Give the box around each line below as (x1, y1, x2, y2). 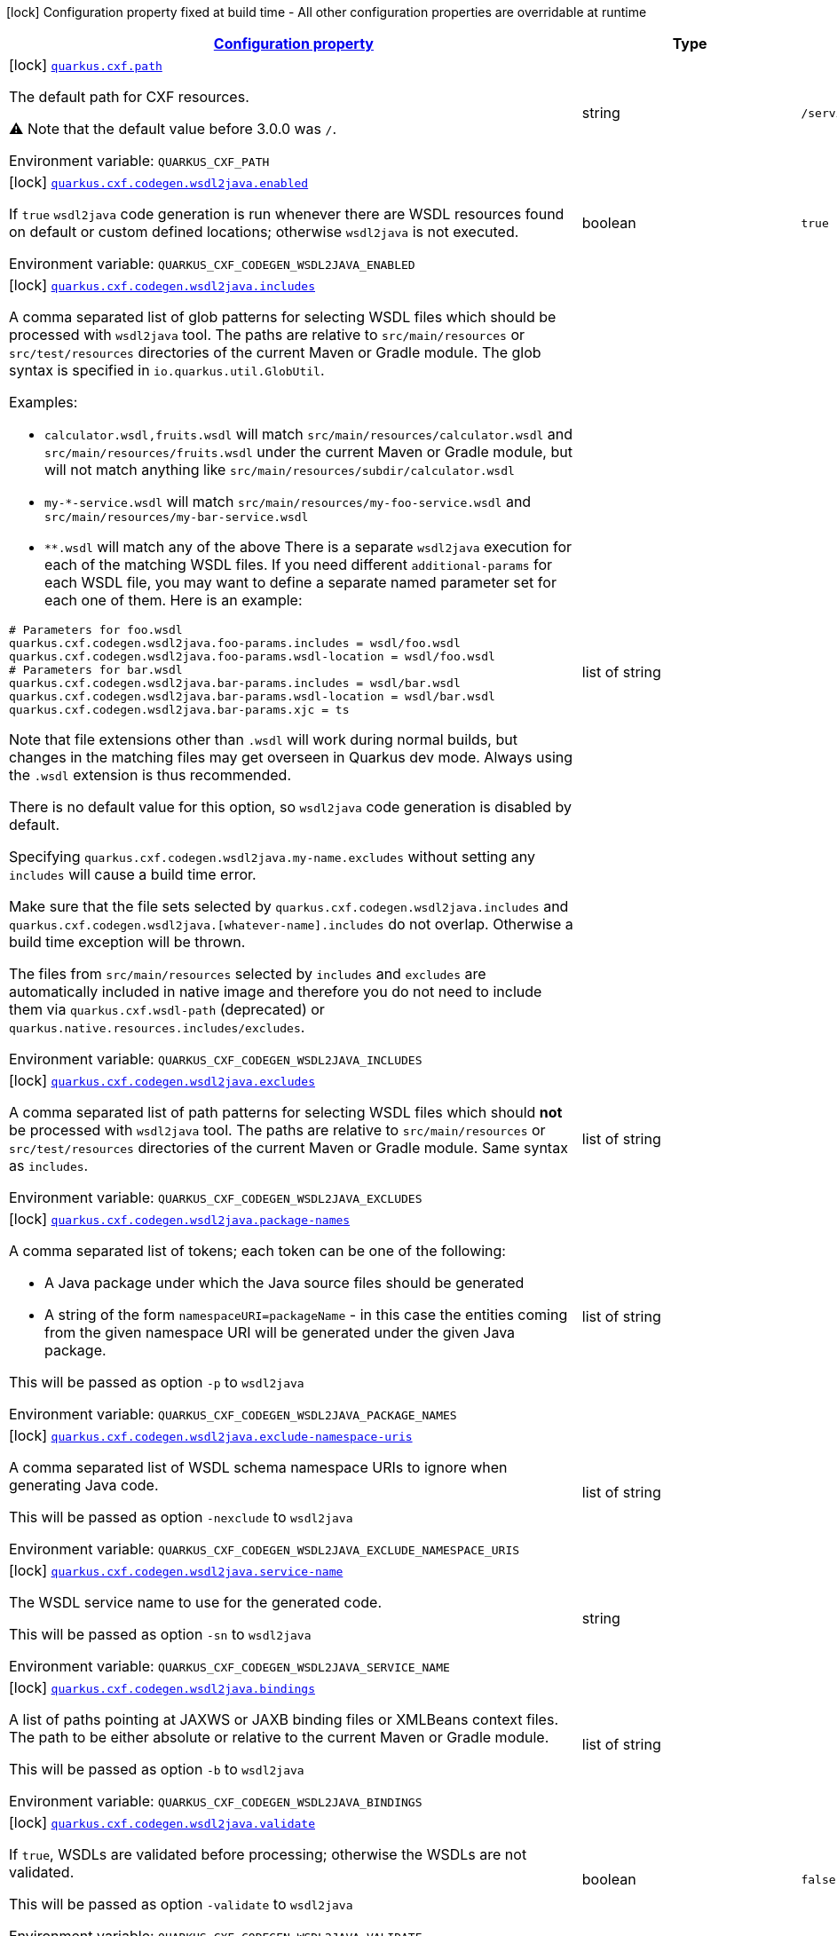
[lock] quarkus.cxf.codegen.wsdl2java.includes (9, 276, 315, 294)
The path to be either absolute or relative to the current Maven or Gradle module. (9, 1728, 549, 1746)
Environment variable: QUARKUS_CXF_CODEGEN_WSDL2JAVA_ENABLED (9, 255, 415, 273)
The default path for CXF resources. (9, 88, 249, 106)
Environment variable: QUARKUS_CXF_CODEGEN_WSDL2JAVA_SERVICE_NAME (9, 1657, 450, 1675)
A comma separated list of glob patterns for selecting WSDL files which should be (9, 308, 557, 326)
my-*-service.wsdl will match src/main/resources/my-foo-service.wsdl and (44, 493, 532, 510)
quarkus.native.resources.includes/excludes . (9, 1018, 305, 1036)
